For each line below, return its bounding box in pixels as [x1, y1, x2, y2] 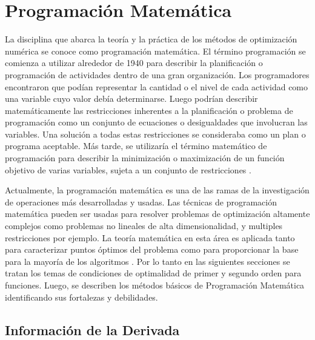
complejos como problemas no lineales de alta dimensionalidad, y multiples [5, 219, 283, 232]
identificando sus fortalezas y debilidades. [5, 290, 158, 303]
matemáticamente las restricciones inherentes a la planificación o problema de [5, 104, 293, 116]
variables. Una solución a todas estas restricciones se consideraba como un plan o [5, 127, 306, 140]
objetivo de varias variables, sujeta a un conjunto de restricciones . [5, 163, 251, 176]
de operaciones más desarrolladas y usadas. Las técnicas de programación [5, 195, 277, 208]
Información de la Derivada [5, 320, 180, 339]
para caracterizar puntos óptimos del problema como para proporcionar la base [5, 243, 299, 256]
